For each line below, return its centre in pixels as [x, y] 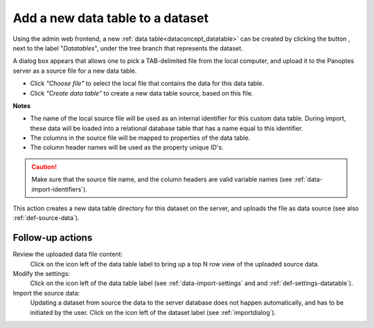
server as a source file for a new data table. [75, 71]
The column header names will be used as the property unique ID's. [127, 147]
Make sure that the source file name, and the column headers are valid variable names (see [162, 179]
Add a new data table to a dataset [111, 18]
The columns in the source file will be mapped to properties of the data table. [140, 138]
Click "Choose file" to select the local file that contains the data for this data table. [147, 84]
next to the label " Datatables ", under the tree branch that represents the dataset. [128, 48]
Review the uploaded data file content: [68, 254]
